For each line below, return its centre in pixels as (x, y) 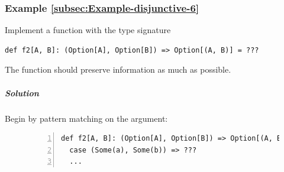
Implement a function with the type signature (88, 30)
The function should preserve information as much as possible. (118, 69)
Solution (22, 93)
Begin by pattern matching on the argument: (86, 118)
